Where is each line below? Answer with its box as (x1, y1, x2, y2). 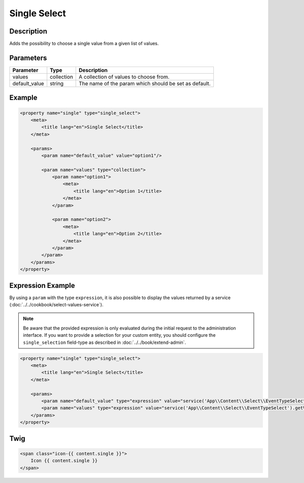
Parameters (9, 53, 47, 62)
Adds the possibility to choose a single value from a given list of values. (9, 41, 159, 47)
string (50, 80, 64, 87)
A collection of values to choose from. (79, 73, 170, 80)
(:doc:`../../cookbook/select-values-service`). (9, 302, 104, 308)
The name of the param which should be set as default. (79, 80, 211, 87)
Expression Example (9, 281, 75, 289)
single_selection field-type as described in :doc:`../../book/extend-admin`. (23, 339, 186, 345)
